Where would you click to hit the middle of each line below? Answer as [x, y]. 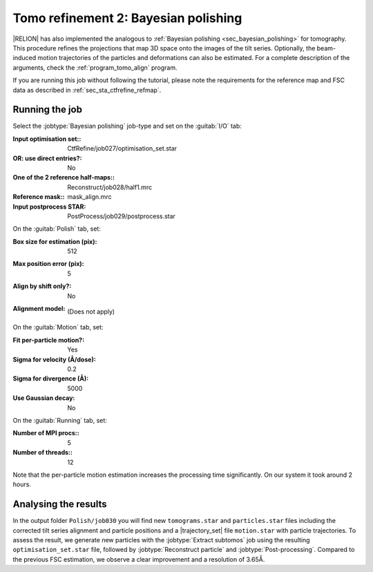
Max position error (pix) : [48, 264]
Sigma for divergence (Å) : [51, 379]
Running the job [48, 109]
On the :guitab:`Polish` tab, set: [57, 229]
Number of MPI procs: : [46, 433]
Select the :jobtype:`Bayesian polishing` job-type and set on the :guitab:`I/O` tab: [127, 126]
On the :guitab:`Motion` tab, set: [58, 327]
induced [25, 58]
